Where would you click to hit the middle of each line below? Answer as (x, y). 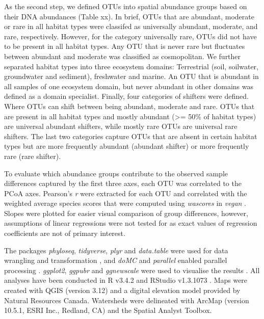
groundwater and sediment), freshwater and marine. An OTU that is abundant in (131, 76)
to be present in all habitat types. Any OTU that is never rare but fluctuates (125, 46)
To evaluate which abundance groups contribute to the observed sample (116, 173)
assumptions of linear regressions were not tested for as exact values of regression (131, 223)
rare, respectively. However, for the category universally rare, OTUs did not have (130, 36)
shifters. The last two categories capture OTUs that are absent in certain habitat (131, 136)
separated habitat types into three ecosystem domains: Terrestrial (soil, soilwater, (131, 66)
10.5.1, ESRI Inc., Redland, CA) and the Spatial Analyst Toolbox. (108, 310)
